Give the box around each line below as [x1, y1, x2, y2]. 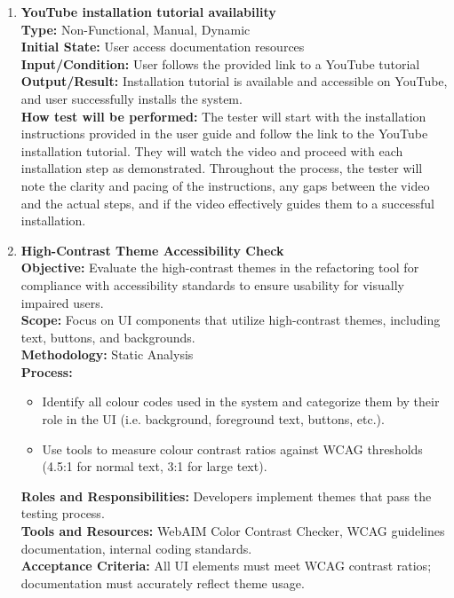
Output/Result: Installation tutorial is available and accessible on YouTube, [20, 72, 448, 90]
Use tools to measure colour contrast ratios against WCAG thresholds [42, 439, 423, 458]
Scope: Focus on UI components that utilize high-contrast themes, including [20, 311, 441, 329]
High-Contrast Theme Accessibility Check [20, 240, 284, 259]
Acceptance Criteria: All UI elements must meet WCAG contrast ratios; [20, 556, 432, 575]
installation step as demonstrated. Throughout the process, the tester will [20, 159, 423, 177]
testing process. [20, 504, 105, 523]
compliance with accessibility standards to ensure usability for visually [20, 275, 404, 294]
